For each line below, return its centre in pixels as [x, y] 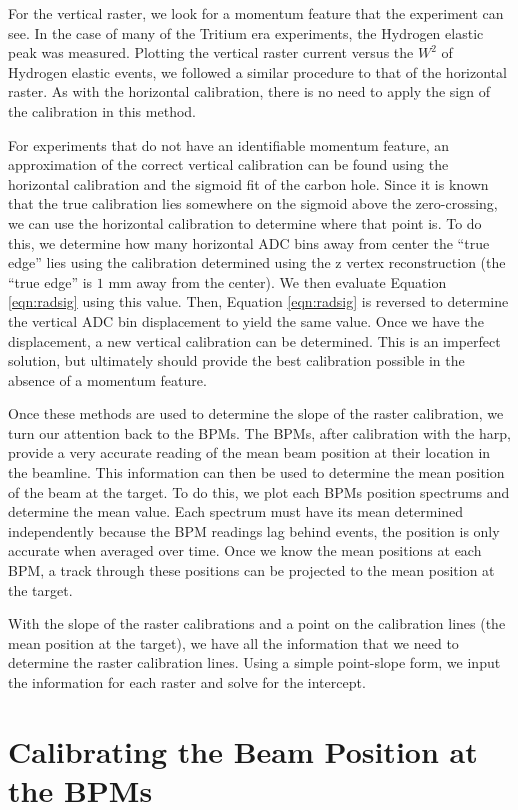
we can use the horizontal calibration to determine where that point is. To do [245, 222]
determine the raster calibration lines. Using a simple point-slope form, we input [254, 662]
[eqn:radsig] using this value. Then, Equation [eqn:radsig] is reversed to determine [258, 301]
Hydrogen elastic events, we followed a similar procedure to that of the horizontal [257, 71]
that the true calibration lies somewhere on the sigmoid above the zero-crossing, [253, 203]
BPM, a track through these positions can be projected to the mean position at [251, 570]
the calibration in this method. [102, 110]
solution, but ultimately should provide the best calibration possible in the [236, 360]
